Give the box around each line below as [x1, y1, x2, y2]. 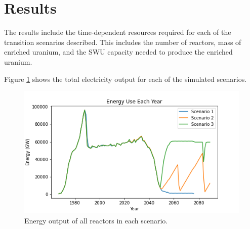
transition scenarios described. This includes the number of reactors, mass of [4, 36, 241, 47]
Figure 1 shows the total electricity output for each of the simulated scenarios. [4, 73, 247, 84]
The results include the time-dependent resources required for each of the [4, 27, 231, 37]
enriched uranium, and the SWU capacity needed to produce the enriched [4, 47, 233, 57]
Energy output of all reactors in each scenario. [24, 215, 168, 225]
